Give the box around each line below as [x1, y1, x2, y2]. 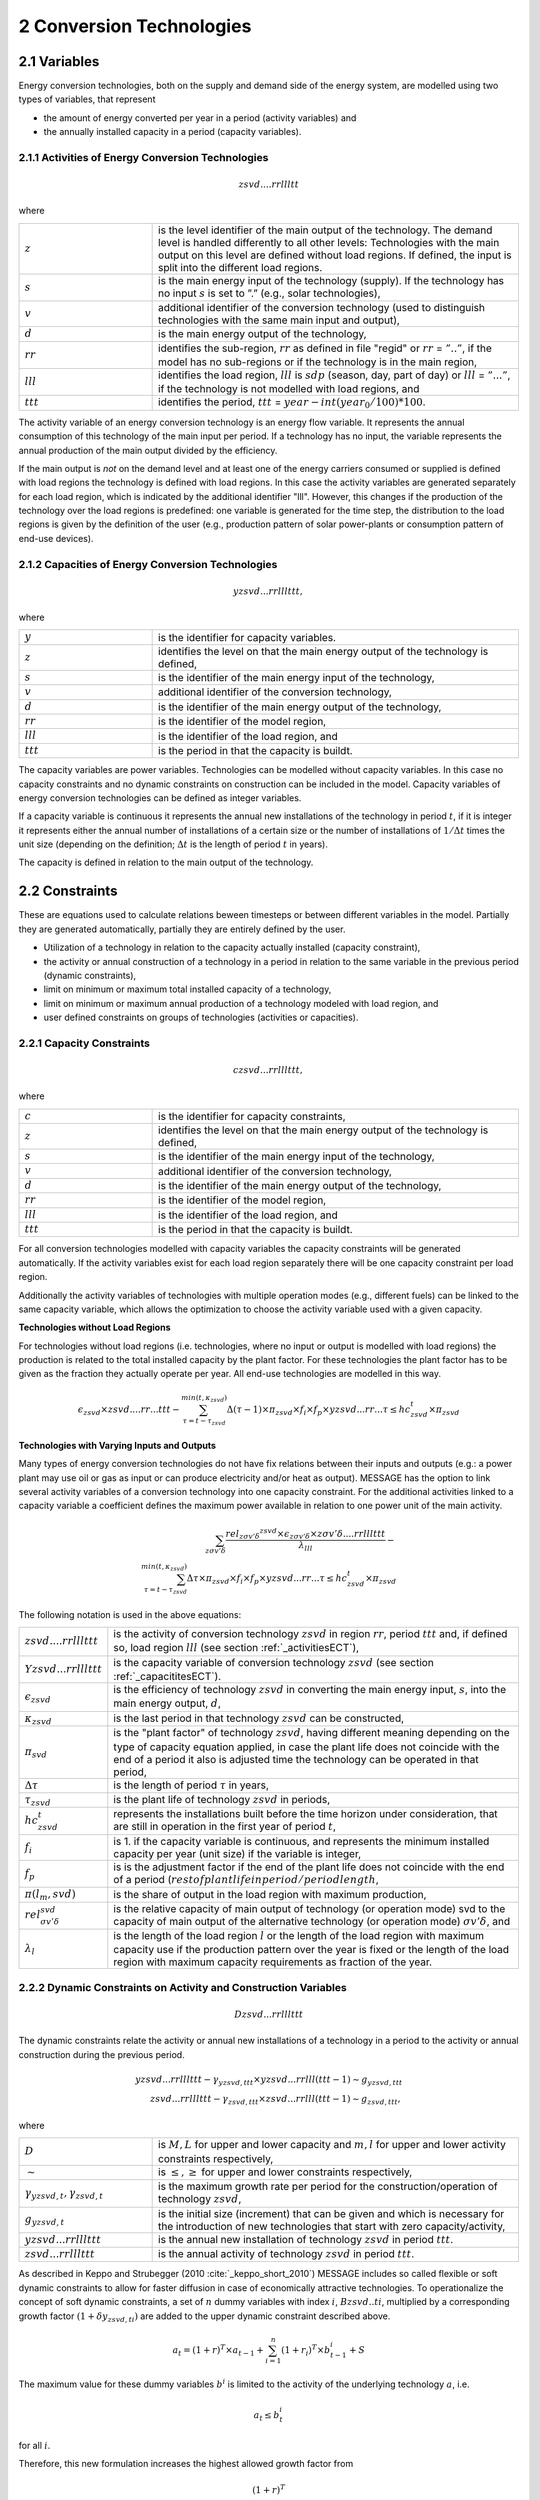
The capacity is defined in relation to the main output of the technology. [18, 856, 314, 869]
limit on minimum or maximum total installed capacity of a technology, [43, 983, 332, 995]
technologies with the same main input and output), [158, 313, 400, 327]
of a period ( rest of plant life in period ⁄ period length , [113, 1872, 379, 1886]
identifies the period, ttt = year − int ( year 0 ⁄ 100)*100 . [158, 395, 426, 411]
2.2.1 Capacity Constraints [18, 1036, 150, 1050]
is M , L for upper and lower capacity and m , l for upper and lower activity [158, 2138, 507, 2152]
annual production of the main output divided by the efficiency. [18, 444, 278, 456]
